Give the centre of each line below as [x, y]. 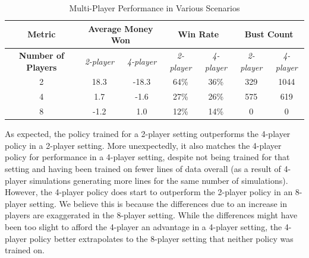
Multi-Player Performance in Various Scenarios [154, 8]
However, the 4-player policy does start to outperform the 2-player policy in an [149, 192]
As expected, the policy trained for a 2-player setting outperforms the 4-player [148, 134]
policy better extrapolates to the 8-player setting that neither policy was [161, 238]
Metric [42, 34]
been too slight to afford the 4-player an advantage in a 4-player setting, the [144, 227]
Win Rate [198, 34]
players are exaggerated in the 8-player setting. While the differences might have [151, 215]
